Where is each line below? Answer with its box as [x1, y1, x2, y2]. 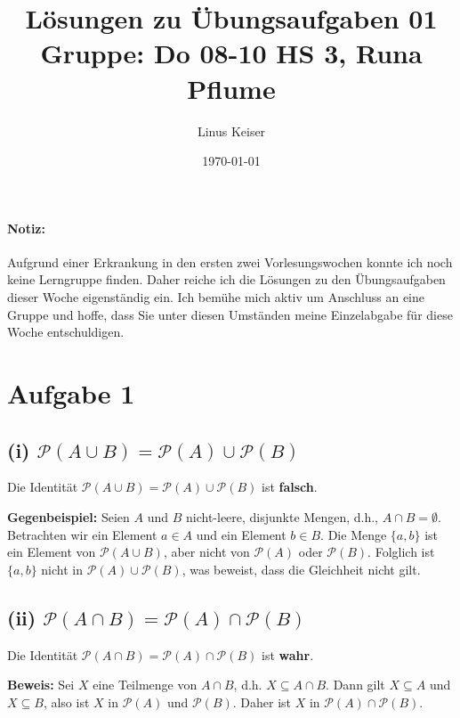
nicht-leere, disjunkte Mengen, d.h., [185, 508, 378, 526]
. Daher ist [232, 692, 292, 711]
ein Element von [7, 543, 96, 561]
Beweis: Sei [7, 675, 75, 694]
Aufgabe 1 [7, 375, 135, 412]
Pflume [187, 69, 276, 106]
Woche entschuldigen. [7, 322, 125, 341]
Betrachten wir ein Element [7, 525, 157, 543]
